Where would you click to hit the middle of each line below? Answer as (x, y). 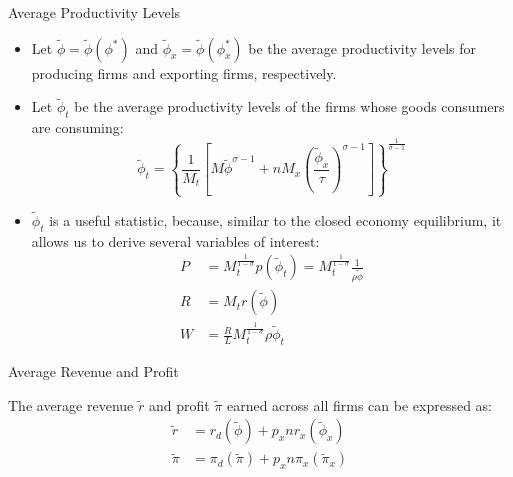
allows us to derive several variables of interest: (175, 240)
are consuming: (77, 127)
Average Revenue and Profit (93, 371)
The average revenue (71, 404)
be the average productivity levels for (362, 47)
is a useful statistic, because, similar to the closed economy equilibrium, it (275, 219)
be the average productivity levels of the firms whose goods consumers (289, 106)
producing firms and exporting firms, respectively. (184, 72)
